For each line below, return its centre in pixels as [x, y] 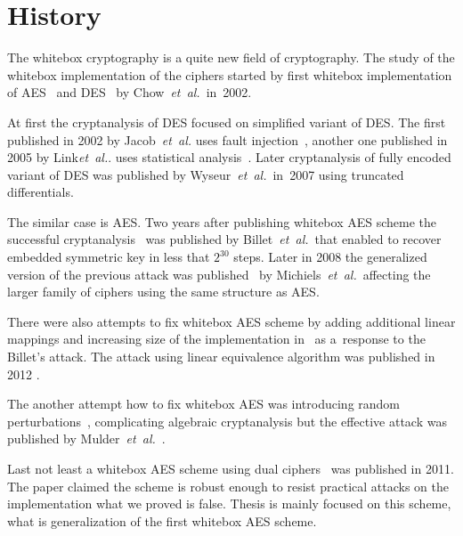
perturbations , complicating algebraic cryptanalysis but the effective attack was [227, 421]
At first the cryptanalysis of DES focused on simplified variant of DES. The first [227, 122]
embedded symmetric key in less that [109, 257]
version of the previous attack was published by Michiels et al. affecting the [219, 274]
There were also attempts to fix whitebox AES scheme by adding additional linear [231, 321]
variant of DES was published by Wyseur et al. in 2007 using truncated [206, 174]
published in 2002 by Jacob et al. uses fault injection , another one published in [227, 139]
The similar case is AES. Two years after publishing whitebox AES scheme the [222, 221]
